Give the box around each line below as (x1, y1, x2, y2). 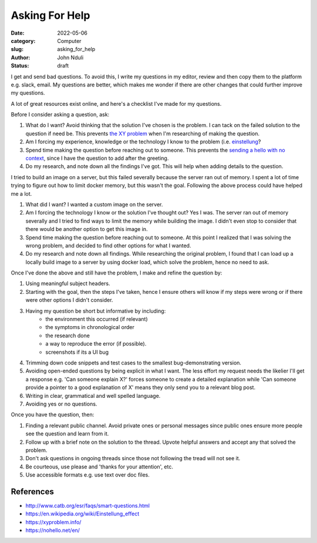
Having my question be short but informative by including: (25, 307, 166, 314)
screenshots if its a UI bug (45, 348, 109, 356)
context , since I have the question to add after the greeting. (25, 155, 169, 162)
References (11, 487, 54, 497)
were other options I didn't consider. (25, 297, 113, 304)
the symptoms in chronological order (45, 324, 134, 331)
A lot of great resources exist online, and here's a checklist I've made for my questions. (11, 100, 222, 107)
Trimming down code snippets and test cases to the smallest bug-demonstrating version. (25, 359, 242, 366)
